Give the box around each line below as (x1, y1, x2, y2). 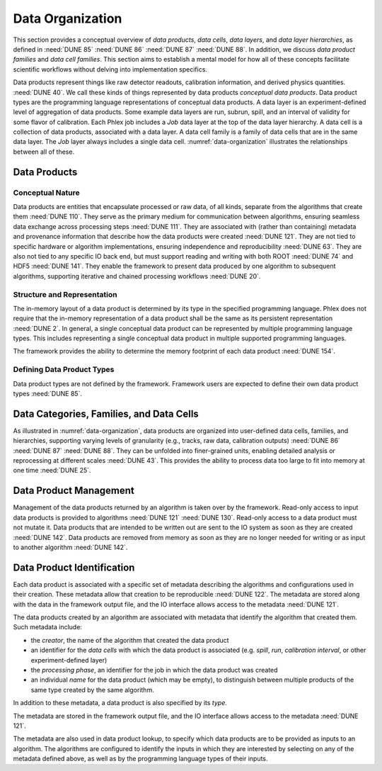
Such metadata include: (13, 623, 83, 631)
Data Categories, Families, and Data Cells (13, 407, 199, 420)
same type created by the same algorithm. (30, 685, 155, 694)
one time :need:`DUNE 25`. (13, 466, 91, 475)
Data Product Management (13, 485, 134, 497)
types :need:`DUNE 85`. (13, 389, 83, 398)
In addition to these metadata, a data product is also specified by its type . (13, 699, 228, 707)
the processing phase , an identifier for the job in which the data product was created (30, 665, 279, 674)
